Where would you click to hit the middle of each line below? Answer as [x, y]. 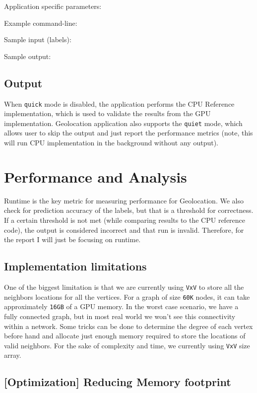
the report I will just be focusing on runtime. [72, 239]
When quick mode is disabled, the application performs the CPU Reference [119, 103]
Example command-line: [41, 23]
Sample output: [28, 56]
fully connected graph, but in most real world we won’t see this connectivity [120, 316]
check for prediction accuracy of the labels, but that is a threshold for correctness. [129, 210]
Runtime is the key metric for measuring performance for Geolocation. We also [124, 200]
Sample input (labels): [38, 39]
